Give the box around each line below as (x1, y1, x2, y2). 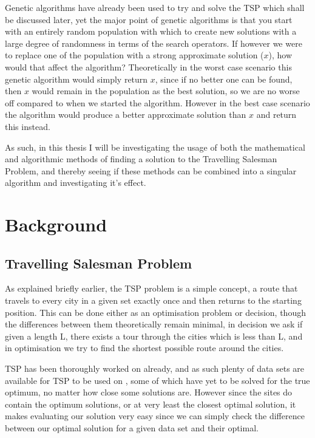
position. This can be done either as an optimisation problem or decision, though (5, 306, 306, 318)
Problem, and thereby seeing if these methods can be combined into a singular (5, 164, 297, 177)
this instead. (5, 120, 50, 132)
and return (256, 108, 297, 121)
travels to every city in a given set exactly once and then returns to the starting (5, 294, 302, 307)
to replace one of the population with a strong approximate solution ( (5, 49, 264, 61)
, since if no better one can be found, (155, 72, 293, 85)
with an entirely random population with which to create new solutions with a (5, 25, 297, 38)
